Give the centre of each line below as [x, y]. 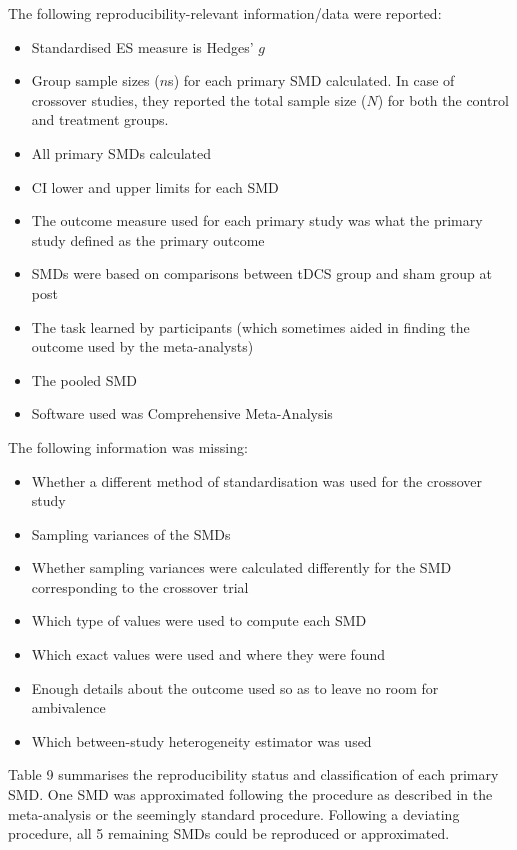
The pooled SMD [84, 379]
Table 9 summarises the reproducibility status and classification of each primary [253, 774]
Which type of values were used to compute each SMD [199, 620]
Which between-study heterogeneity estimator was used [201, 740]
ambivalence [68, 707]
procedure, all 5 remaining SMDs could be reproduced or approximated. [229, 833]
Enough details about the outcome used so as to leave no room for [235, 687]
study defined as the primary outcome [148, 239]
